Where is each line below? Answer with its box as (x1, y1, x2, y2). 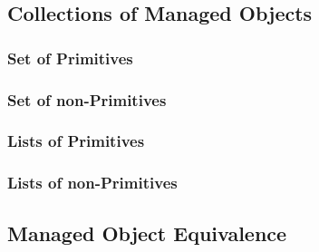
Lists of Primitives (7, 130, 145, 152)
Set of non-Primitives (7, 88, 167, 111)
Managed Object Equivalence (7, 218, 287, 247)
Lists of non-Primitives (7, 171, 178, 194)
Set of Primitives (7, 46, 133, 69)
